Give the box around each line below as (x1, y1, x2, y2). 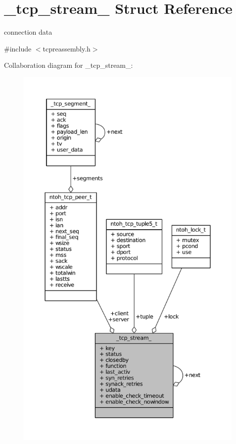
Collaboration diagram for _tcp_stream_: (4, 60, 133, 70)
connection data (4, 27, 52, 37)
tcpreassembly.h (43, 43, 91, 53)
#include (4, 43, 32, 53)
